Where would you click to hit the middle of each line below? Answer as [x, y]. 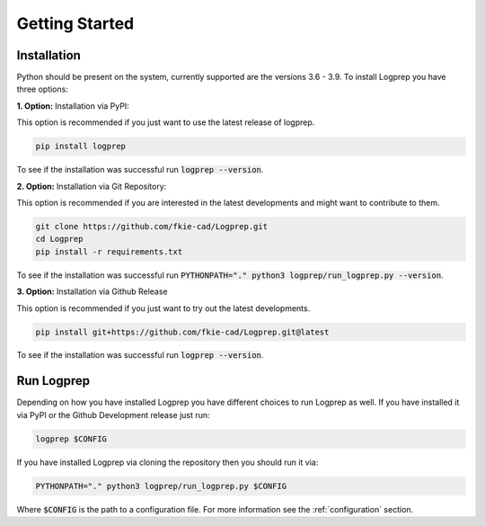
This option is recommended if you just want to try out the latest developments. [163, 308]
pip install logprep [80, 147]
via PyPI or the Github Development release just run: [113, 415]
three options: [43, 89]
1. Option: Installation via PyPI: [73, 106]
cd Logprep [59, 239]
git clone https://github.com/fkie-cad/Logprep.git [152, 226]
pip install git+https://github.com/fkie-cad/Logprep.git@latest [182, 332]
